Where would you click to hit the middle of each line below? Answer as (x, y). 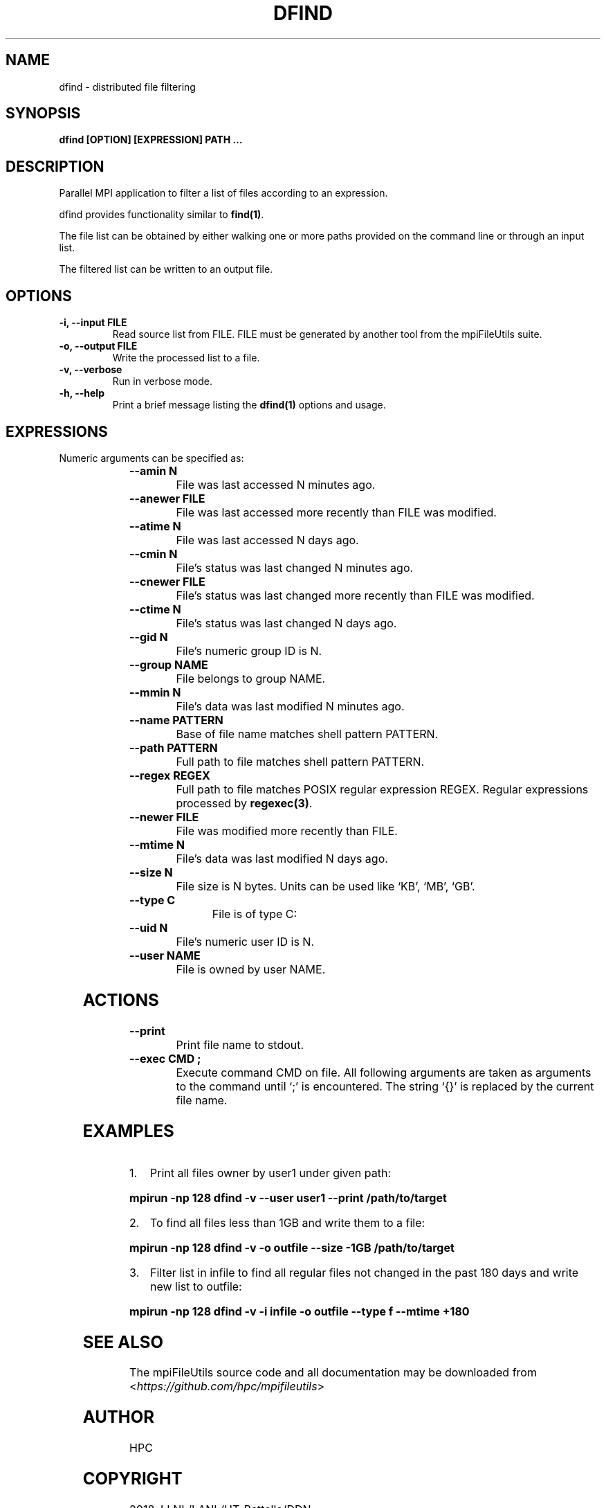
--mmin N (155, 692)
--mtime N (157, 844)
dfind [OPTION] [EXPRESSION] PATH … (151, 140)
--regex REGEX (170, 775)
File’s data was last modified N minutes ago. (290, 706)
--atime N (155, 526)
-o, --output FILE (98, 346)
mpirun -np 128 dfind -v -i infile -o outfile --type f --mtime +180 (300, 1311)
